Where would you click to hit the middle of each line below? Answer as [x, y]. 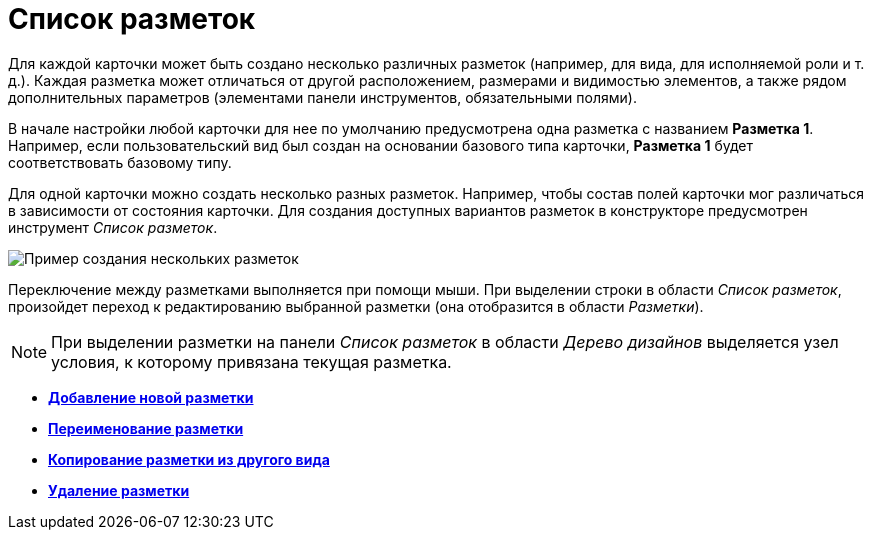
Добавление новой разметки [151, 397]
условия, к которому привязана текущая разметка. [251, 361]
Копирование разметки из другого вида [189, 459]
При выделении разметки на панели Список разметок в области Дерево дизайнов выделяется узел [445, 341]
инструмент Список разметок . [113, 227]
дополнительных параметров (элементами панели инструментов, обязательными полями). [322, 97]
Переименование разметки [146, 428]
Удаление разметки [119, 490]
